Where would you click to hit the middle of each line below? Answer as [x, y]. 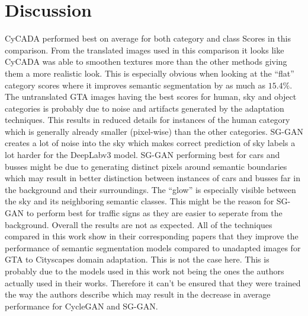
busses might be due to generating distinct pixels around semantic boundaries [146, 166]
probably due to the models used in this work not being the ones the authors [145, 271]
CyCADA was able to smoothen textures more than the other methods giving [146, 61]
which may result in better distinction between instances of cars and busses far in [153, 178]
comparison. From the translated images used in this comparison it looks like [145, 50]
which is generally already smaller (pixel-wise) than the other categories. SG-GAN [154, 131]
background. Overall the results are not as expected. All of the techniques [139, 224]
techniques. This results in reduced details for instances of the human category [147, 120]
